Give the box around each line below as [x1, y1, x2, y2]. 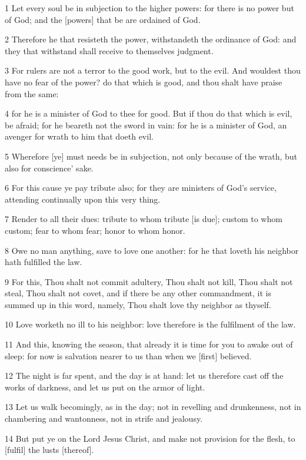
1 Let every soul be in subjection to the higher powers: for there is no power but [5, 2, 294, 14]
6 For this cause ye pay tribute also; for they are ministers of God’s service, [5, 181, 277, 194]
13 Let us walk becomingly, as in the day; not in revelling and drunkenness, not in [5, 401, 301, 413]
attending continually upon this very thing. [5, 193, 161, 205]
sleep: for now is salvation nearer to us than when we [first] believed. [5, 349, 252, 362]
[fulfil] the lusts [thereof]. [5, 444, 94, 456]
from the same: [5, 87, 59, 100]
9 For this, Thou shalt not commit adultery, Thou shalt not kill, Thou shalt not [5, 275, 293, 287]
